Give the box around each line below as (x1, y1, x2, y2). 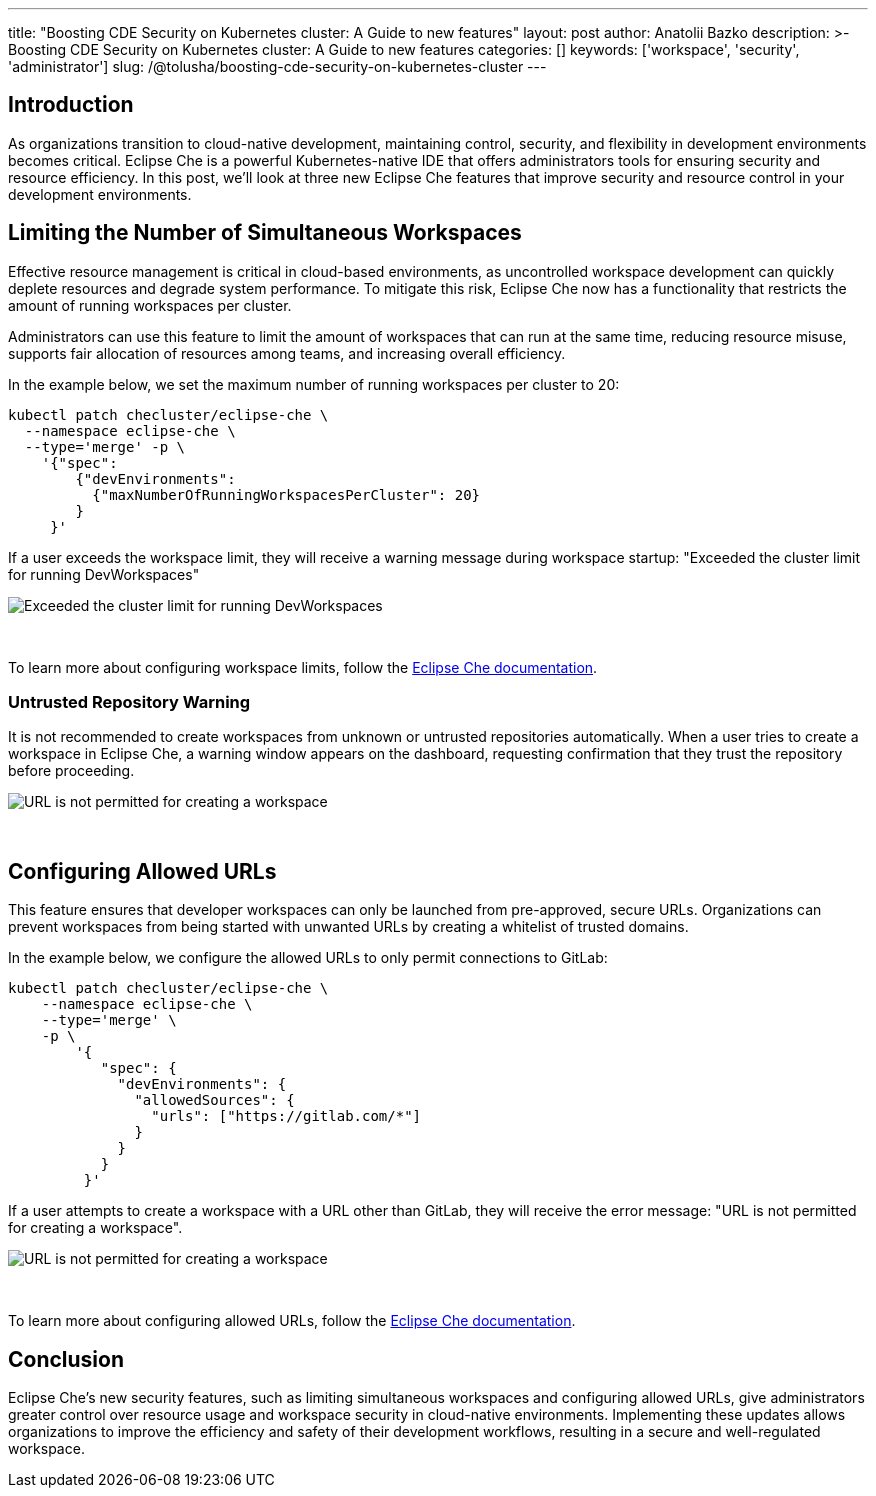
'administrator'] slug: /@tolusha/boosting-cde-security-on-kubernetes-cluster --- (8, 58, 547, 75)
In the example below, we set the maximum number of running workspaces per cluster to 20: (8, 375, 620, 393)
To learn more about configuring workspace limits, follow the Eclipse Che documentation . (8, 658, 598, 676)
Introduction (8, 92, 134, 118)
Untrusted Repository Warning (8, 692, 251, 713)
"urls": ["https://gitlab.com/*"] (151, 1108, 422, 1125)
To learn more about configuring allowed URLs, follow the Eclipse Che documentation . (8, 1312, 576, 1330)
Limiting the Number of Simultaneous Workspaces (8, 220, 522, 246)
